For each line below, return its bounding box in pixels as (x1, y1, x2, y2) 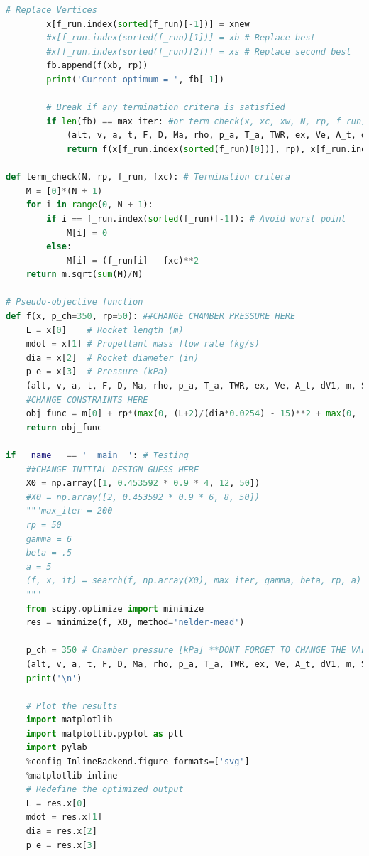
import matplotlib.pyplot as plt (26, 728, 184, 739)
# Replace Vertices (6, 5, 97, 15)
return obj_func (26, 422, 103, 433)
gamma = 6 (26, 533, 72, 544)
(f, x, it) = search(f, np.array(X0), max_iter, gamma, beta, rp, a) (26, 575, 362, 586)
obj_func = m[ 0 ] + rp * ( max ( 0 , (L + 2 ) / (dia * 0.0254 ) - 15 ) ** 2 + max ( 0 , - (26, 408, 367, 419)
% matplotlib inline (26, 770, 118, 781)
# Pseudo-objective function (6, 297, 143, 308)
